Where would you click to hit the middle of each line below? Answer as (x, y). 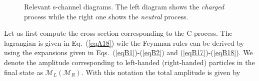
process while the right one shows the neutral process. (106, 16)
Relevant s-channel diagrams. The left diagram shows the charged (124, 6)
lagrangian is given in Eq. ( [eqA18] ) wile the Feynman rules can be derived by (124, 42)
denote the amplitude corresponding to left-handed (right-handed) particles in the (129, 62)
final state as (23, 72)
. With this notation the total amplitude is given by (161, 72)
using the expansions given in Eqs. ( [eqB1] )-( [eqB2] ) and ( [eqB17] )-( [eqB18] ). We (128, 52)
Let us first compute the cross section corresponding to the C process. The (118, 33)
